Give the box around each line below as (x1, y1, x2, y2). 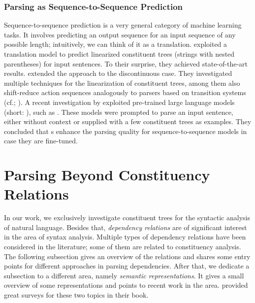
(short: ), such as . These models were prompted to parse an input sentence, (4, 106, 233, 117)
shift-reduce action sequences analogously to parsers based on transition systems (4, 87, 246, 98)
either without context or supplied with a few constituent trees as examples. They (4, 116, 252, 127)
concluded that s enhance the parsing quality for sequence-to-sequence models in (4, 126, 247, 136)
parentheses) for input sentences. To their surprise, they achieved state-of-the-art (4, 58, 248, 68)
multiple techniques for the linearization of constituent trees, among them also (4, 77, 240, 88)
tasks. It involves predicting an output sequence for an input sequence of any (4, 29, 236, 39)
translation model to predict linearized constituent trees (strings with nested (4, 49, 235, 59)
